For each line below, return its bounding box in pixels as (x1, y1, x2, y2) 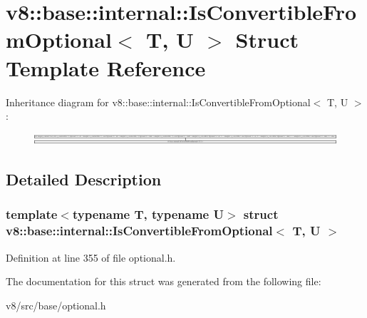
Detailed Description (6, 168, 162, 190)
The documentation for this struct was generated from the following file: (6, 274, 321, 289)
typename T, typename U (72, 205, 224, 223)
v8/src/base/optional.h (6, 297, 106, 312)
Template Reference (6, 53, 206, 82)
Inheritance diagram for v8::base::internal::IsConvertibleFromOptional (6, 94, 311, 109)
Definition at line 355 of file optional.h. (6, 250, 176, 265)
